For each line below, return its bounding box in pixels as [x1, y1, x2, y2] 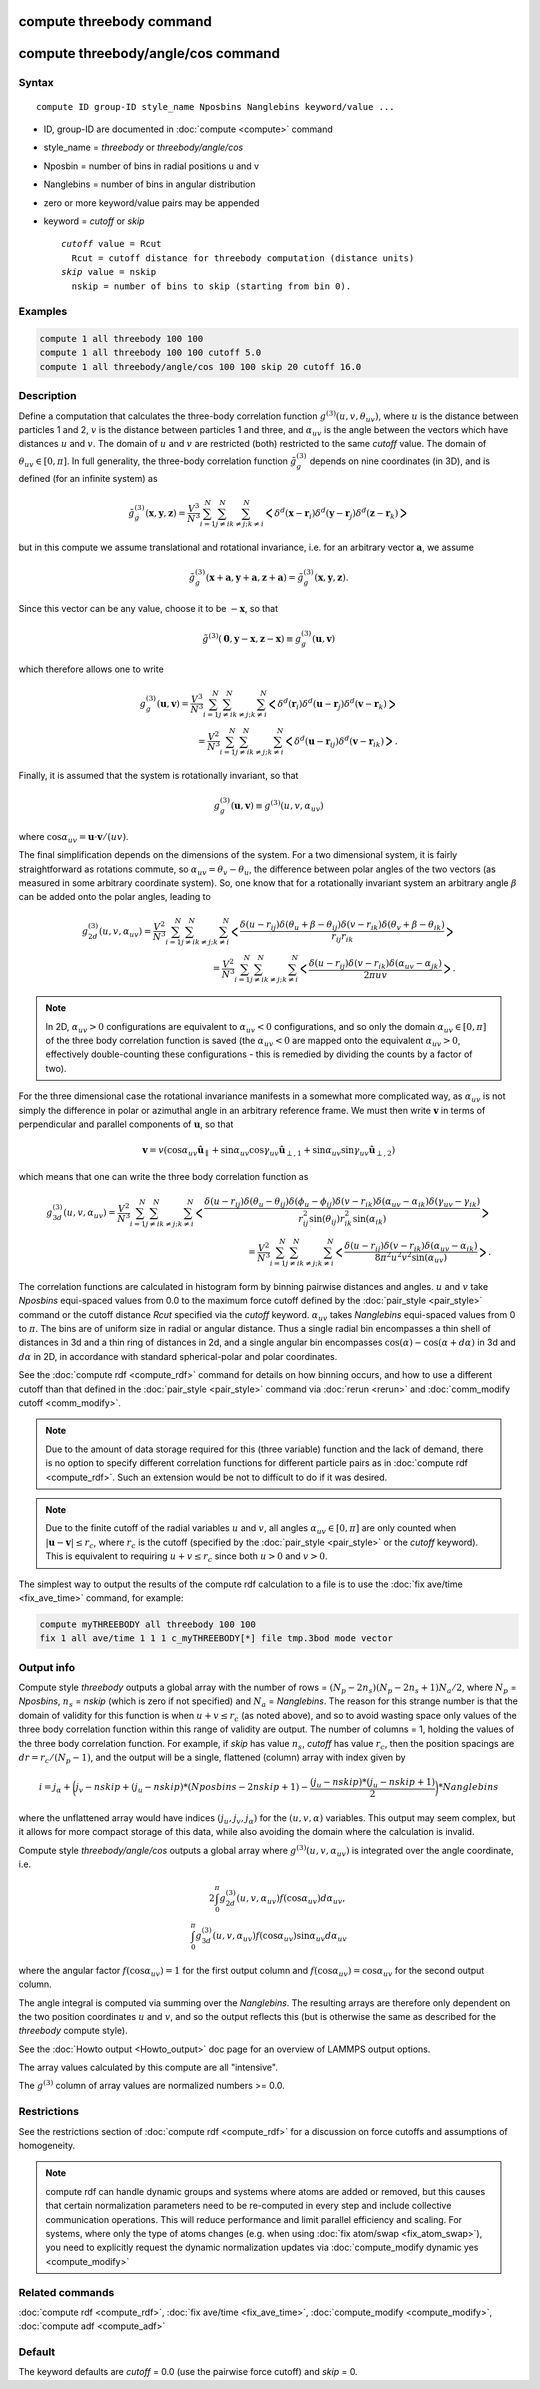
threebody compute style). [18, 2025, 129, 2037]
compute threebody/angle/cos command [18, 45, 280, 62]
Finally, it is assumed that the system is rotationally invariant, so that [18, 770, 299, 782]
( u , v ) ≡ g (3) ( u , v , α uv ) [230, 798, 324, 814]
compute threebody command [18, 13, 212, 30]
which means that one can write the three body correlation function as [18, 1170, 309, 1182]
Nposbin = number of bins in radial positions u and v [43, 160, 260, 172]
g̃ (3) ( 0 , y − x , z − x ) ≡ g [201, 631, 302, 644]
